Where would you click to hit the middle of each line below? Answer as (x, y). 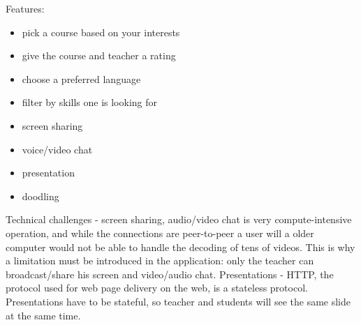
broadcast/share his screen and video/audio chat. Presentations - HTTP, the (170, 274)
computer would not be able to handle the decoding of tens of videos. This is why (180, 247)
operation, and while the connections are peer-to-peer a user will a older (160, 233)
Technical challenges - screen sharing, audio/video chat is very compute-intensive (179, 219)
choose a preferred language (81, 78)
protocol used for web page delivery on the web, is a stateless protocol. (157, 288)
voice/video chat (57, 149)
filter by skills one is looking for (90, 102)
